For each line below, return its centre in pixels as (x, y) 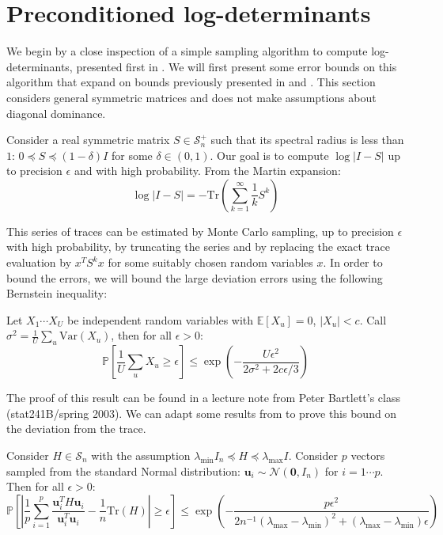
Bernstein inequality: (57, 293)
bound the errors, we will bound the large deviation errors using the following (195, 277)
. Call (373, 319)
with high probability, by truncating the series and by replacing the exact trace (198, 247)
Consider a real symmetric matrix (88, 140)
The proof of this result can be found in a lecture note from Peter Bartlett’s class (203, 398)
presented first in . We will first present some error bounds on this (237, 66)
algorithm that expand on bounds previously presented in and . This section (191, 82)
